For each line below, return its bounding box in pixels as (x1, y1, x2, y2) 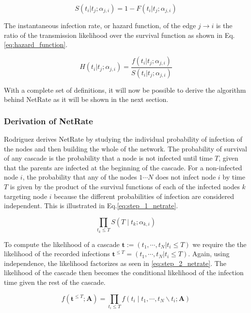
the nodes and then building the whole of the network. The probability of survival (4, 143, 247, 153)
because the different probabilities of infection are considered (54, 191, 235, 201)
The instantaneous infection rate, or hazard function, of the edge (4, 20, 196, 30)
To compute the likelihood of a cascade (4, 239, 120, 249)
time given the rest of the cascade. (4, 277, 106, 287)
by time (222, 172, 245, 182)
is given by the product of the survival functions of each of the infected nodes (10, 181, 240, 192)
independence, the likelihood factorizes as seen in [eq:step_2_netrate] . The (4, 258, 226, 268)
